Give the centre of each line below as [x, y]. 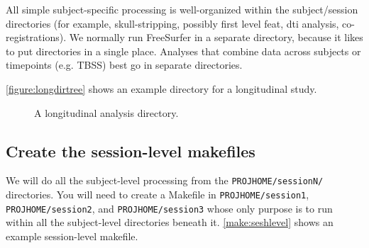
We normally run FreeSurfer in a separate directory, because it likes [216, 37]
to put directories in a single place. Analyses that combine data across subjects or [183, 51]
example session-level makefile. [72, 236]
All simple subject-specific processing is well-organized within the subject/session [182, 9]
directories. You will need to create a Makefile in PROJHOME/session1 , [158, 195]
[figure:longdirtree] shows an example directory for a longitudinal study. [161, 88]
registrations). [36, 37]
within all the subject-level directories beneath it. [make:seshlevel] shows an [170, 222]
